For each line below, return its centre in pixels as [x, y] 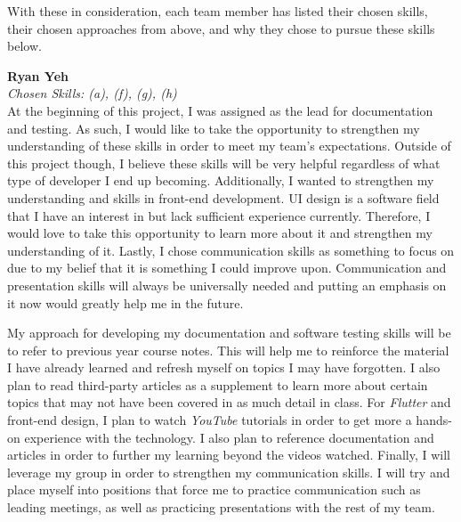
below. [24, 46]
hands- [434, 420]
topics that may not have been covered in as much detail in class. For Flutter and [229, 402]
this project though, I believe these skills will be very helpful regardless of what [224, 163]
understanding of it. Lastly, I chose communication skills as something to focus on [231, 250]
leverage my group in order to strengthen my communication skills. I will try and [229, 472]
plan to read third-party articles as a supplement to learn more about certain [218, 384]
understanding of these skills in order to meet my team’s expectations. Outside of [229, 146]
